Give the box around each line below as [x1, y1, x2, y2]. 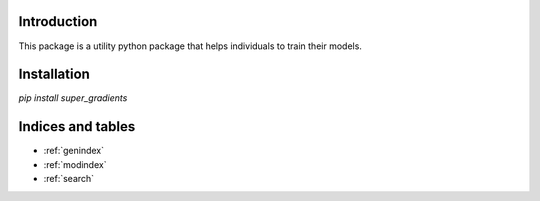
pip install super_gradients [18, 92, 128, 104]
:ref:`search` [43, 173, 95, 185]
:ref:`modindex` [43, 158, 107, 170]
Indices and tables [18, 118, 136, 135]
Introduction [18, 13, 98, 30]
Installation [18, 66, 90, 83]
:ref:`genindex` [43, 145, 105, 157]
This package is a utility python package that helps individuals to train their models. [18, 40, 362, 52]
